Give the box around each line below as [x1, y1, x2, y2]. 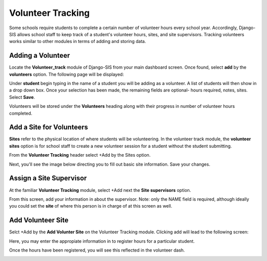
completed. [9, 110, 32, 116]
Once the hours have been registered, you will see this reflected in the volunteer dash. [9, 247, 185, 253]
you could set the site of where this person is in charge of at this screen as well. [9, 203, 173, 209]
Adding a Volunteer [9, 51, 70, 60]
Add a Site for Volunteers [9, 123, 89, 131]
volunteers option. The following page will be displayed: [9, 71, 124, 77]
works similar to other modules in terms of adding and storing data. [9, 39, 146, 44]
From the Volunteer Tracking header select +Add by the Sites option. [9, 152, 151, 158]
